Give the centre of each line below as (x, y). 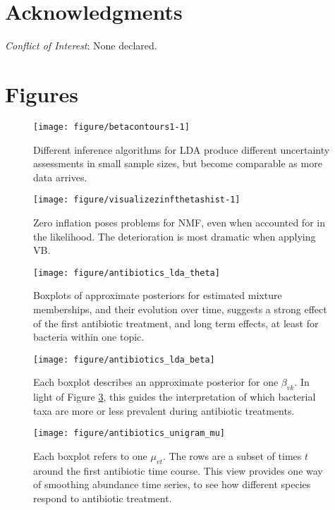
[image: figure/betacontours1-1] (111, 127)
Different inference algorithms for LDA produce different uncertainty (182, 149)
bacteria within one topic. (89, 337)
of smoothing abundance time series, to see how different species (172, 484)
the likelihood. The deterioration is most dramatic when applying (175, 236)
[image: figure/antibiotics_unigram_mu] (129, 433)
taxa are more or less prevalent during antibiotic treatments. (164, 410)
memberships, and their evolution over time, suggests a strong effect (180, 309)
